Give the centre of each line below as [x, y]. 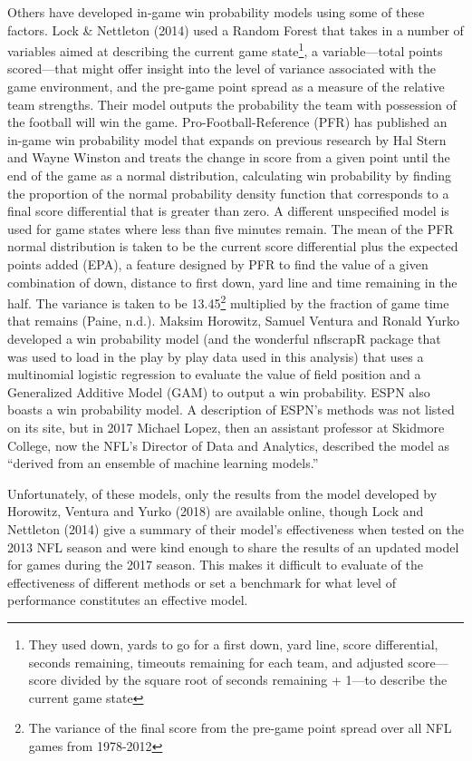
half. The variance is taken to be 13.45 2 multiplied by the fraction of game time [228, 302]
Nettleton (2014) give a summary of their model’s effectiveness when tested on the [236, 528]
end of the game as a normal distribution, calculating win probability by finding [229, 175]
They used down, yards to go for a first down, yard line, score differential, [233, 644]
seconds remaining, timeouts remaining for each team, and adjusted [216, 662]
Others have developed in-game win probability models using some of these [216, 12]
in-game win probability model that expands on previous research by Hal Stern [227, 139]
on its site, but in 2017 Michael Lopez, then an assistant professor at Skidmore [226, 427]
